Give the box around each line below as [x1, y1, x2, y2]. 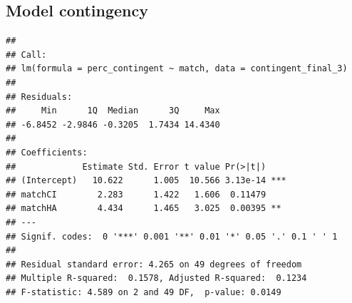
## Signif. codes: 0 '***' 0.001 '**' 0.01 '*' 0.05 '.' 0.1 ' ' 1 [6, 231, 338, 242]
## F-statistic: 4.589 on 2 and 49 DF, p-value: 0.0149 [6, 287, 281, 297]
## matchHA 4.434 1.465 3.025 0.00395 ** [6, 203, 281, 214]
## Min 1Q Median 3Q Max [6, 106, 220, 116]
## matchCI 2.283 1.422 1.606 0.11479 [6, 189, 266, 200]
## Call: [6, 49, 47, 60]
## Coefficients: [6, 147, 88, 158]
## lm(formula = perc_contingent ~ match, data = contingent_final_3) [6, 63, 348, 74]
